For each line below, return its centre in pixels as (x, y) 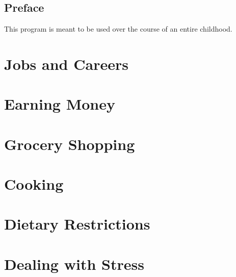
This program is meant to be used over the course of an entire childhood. (118, 29)
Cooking (34, 184)
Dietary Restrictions (77, 224)
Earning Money (60, 104)
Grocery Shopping (70, 144)
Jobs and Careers (66, 64)
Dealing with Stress (74, 263)
